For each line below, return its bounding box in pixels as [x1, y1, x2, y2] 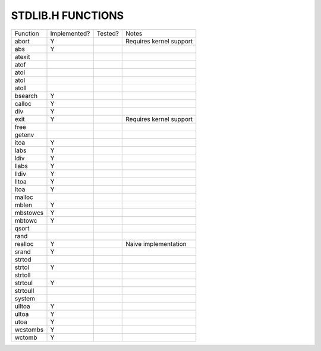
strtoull [14, 286, 34, 295]
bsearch [14, 91, 38, 100]
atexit [14, 52, 30, 61]
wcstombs [14, 325, 44, 334]
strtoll [14, 271, 31, 279]
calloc [14, 99, 32, 107]
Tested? [96, 29, 119, 37]
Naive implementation [125, 239, 187, 248]
